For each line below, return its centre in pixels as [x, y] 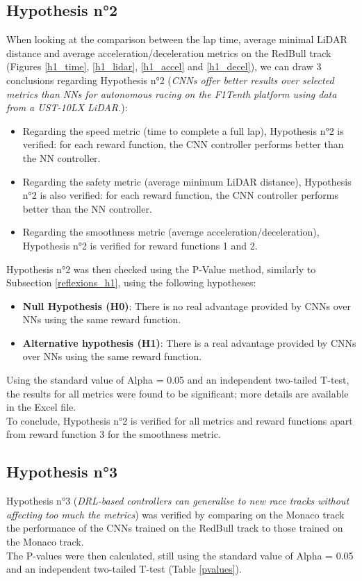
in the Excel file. [41, 407]
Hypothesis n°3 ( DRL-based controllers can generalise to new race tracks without [178, 501]
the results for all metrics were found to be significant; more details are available [178, 393]
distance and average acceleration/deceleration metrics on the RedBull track [169, 52]
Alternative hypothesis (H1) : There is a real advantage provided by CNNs [189, 342]
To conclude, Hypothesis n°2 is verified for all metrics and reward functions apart [180, 420]
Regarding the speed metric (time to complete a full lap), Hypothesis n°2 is [183, 130]
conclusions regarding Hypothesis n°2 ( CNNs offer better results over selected [170, 80]
